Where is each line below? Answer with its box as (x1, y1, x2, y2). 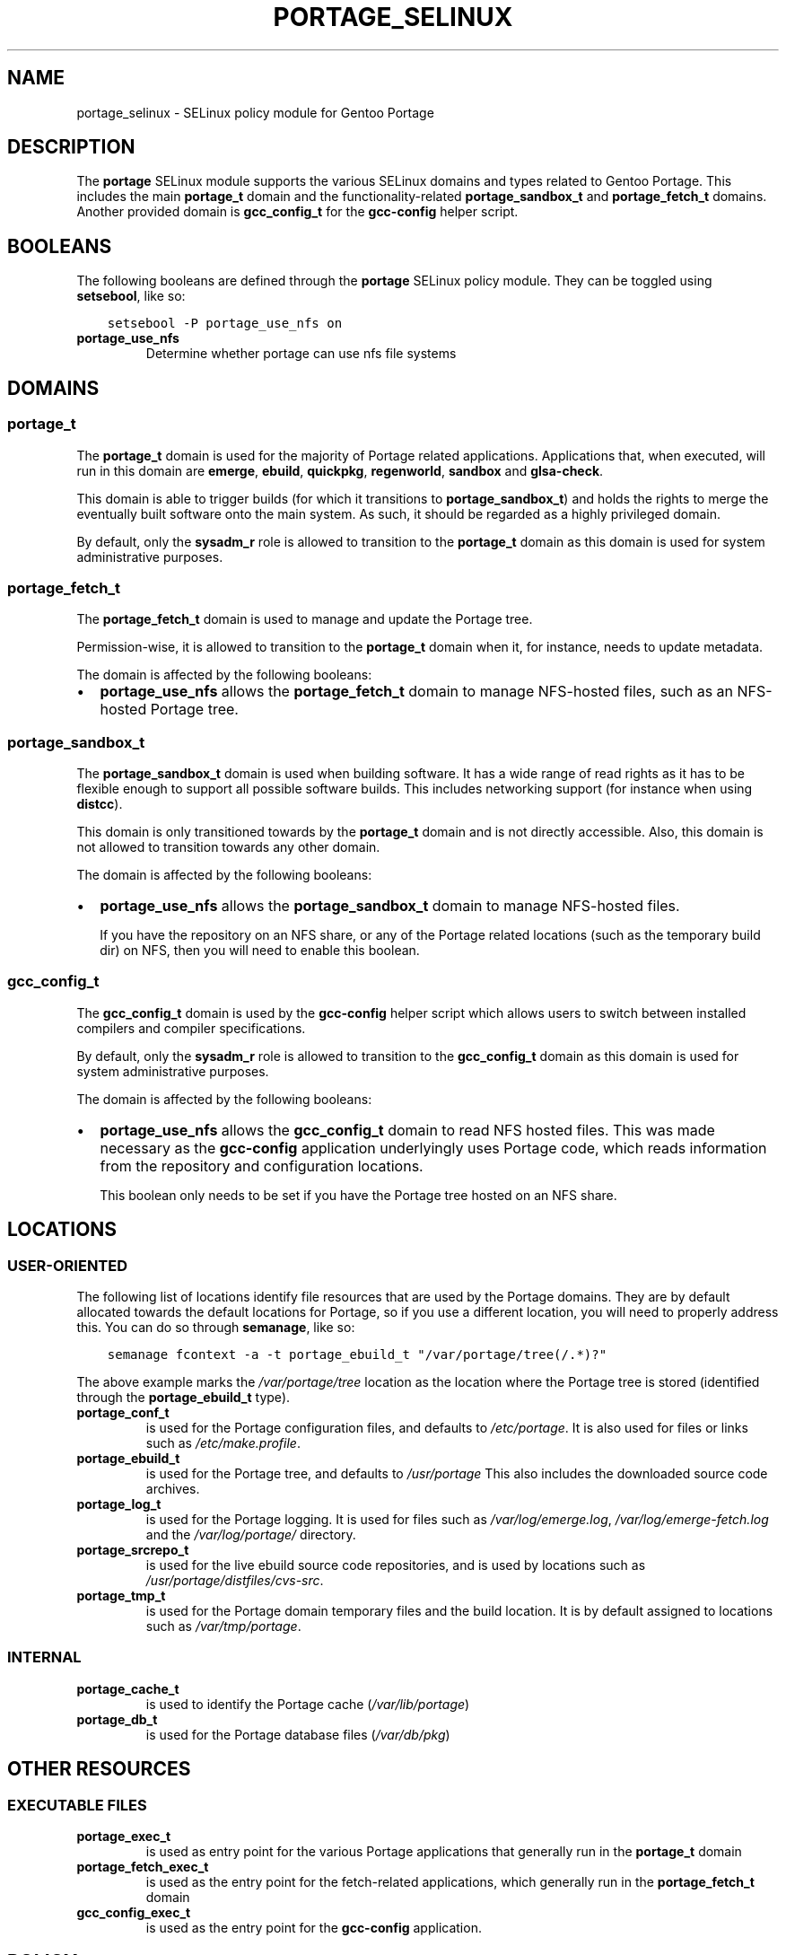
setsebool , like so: (76, 288, 186, 304)
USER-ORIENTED (7, 1256, 128, 1275)
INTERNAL (7, 1648, 82, 1667)
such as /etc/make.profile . (145, 1434, 301, 1451)
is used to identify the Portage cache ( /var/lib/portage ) (145, 1696, 470, 1712)
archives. (145, 1480, 200, 1496)
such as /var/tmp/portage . (145, 1617, 301, 1634)
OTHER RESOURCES (7, 1758, 191, 1781)
